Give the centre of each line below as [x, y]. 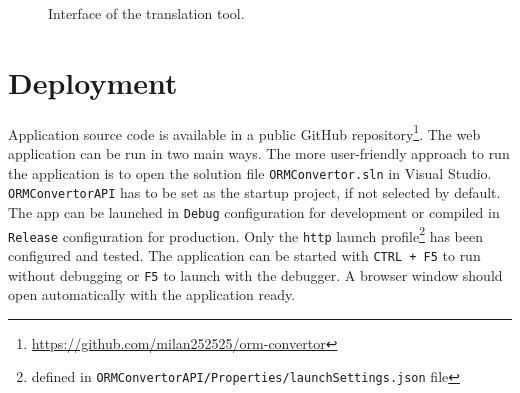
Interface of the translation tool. [146, 13]
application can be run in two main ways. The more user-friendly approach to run [259, 152]
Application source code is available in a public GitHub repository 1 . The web [244, 132]
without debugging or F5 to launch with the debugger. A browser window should [255, 274]
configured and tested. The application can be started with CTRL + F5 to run [244, 254]
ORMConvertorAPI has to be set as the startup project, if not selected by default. [254, 192]
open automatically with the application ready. [152, 294]
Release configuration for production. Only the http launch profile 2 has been [245, 234]
